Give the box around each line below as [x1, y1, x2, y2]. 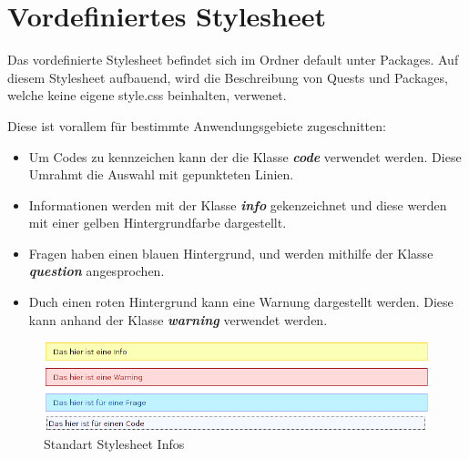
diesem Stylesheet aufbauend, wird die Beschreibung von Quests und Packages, [7, 67, 448, 87]
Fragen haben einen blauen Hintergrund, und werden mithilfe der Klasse [28, 243, 433, 262]
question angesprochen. [28, 261, 165, 280]
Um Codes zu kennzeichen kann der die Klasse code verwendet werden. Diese [28, 147, 462, 166]
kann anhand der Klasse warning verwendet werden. [28, 310, 328, 329]
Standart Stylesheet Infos [44, 433, 185, 453]
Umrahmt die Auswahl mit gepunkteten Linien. [28, 165, 294, 184]
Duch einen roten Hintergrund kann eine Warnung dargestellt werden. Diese [28, 292, 454, 311]
